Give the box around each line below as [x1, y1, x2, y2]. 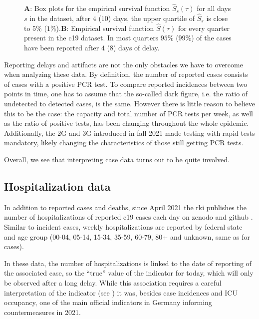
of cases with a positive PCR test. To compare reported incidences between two [4, 78, 248, 89]
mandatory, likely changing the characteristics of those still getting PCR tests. [4, 137, 244, 148]
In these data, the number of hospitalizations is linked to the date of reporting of [4, 258, 252, 268]
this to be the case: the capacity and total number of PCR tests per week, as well [4, 108, 253, 118]
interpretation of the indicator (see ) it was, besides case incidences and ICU [4, 287, 238, 298]
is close [206, 13, 228, 23]
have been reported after [24, 42, 99, 53]
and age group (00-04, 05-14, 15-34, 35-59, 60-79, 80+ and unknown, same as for [4, 231, 250, 242]
